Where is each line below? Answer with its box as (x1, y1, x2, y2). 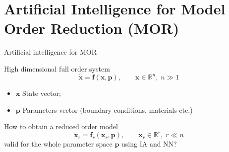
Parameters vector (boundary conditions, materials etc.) (22, 104, 193, 115)
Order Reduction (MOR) (4, 18, 179, 38)
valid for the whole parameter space (4, 139, 113, 149)
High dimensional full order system (4, 63, 110, 74)
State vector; (22, 88, 61, 98)
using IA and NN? (121, 139, 177, 149)
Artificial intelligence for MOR (4, 47, 97, 57)
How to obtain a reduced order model (4, 121, 118, 132)
